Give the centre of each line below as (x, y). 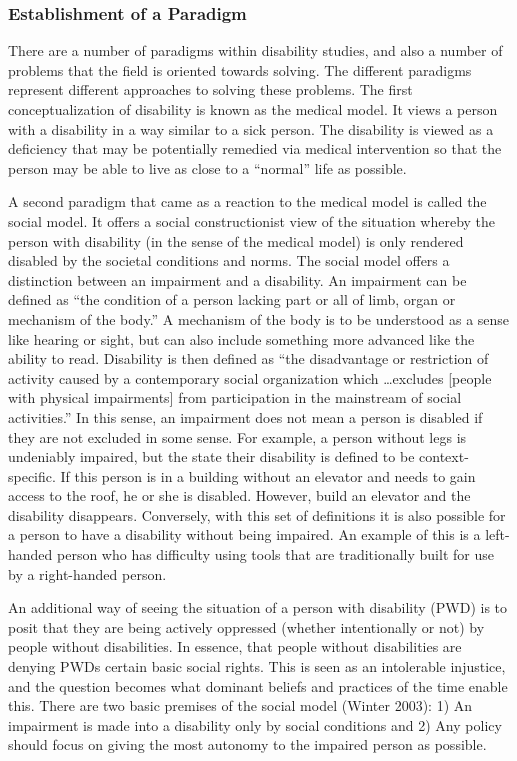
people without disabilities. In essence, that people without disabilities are (235, 646)
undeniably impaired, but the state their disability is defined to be (211, 456)
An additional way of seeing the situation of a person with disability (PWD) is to (258, 607)
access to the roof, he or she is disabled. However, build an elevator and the (239, 495)
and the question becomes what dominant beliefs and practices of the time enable (258, 685)
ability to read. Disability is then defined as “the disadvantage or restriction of (248, 358)
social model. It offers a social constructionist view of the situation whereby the (252, 220)
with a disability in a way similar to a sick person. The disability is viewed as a (251, 128)
